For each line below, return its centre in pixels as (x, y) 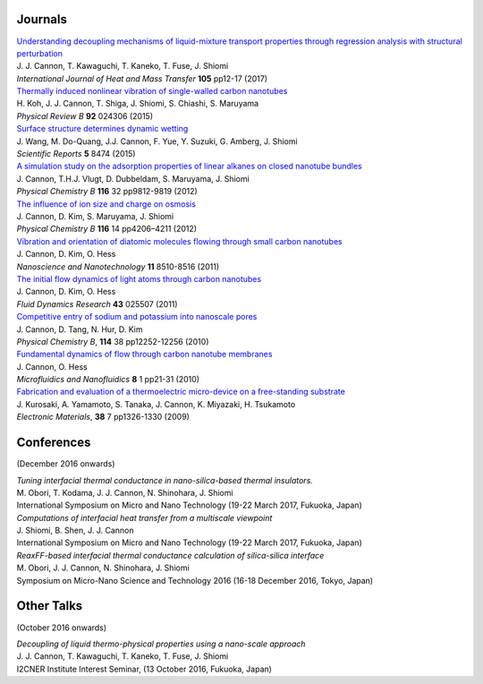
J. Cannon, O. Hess (52, 366)
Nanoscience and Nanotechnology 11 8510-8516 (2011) (118, 266)
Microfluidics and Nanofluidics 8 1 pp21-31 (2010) (108, 380)
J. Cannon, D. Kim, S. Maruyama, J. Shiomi (95, 216)
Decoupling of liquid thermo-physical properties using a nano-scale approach (161, 644)
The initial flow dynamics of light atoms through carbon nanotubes (139, 278)
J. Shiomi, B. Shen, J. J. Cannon (75, 530)
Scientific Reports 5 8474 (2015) (76, 154)
